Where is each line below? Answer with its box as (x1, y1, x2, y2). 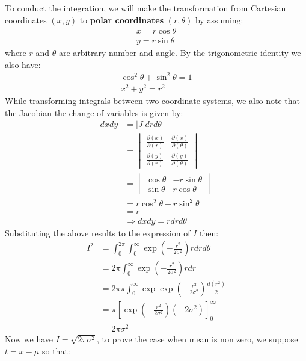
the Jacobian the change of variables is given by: (5, 106, 183, 119)
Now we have (5, 333, 54, 345)
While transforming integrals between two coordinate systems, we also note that (5, 94, 300, 107)
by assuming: (195, 13, 243, 26)
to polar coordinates (79, 13, 164, 26)
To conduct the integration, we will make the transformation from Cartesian (5, 2, 286, 14)
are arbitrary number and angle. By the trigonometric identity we (58, 46, 301, 59)
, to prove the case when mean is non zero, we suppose (97, 333, 298, 345)
